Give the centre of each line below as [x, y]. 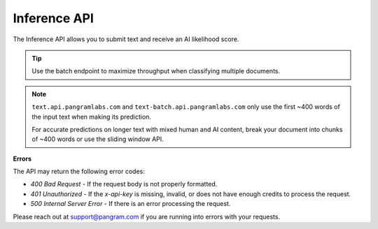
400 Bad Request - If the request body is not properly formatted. [124, 184]
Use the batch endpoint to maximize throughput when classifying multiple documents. [156, 71]
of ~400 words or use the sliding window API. [98, 139]
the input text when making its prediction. [92, 117]
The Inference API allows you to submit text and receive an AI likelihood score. [126, 39]
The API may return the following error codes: [79, 172]
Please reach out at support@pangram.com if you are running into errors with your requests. [146, 216]
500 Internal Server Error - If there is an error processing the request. [131, 204]
